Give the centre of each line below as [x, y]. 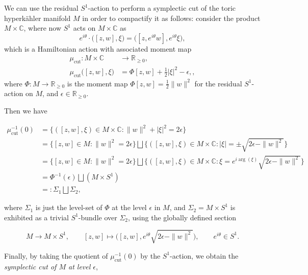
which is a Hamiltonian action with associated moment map [98, 48]
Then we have [26, 110]
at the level [129, 207]
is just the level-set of [69, 207]
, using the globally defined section [182, 217]
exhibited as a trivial [36, 217]
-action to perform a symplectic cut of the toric [162, 8]
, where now [43, 28]
